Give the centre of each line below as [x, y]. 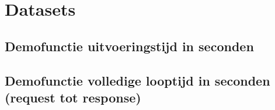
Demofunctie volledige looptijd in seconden [137, 80]
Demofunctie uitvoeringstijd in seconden [129, 46]
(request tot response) [73, 97]
